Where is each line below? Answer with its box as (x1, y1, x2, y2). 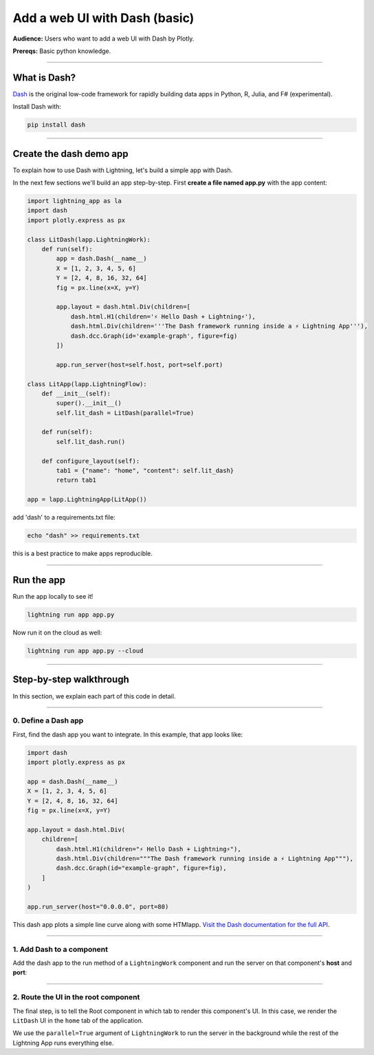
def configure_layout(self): (41, 457, 140, 465)
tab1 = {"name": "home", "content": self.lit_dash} (56, 467, 234, 475)
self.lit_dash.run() (56, 438, 126, 445)
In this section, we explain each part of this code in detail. (12, 692, 176, 700)
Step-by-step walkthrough (12, 674, 130, 685)
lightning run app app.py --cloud (27, 647, 144, 655)
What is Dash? (12, 72, 76, 83)
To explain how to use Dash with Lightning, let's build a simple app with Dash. (12, 166, 233, 174)
